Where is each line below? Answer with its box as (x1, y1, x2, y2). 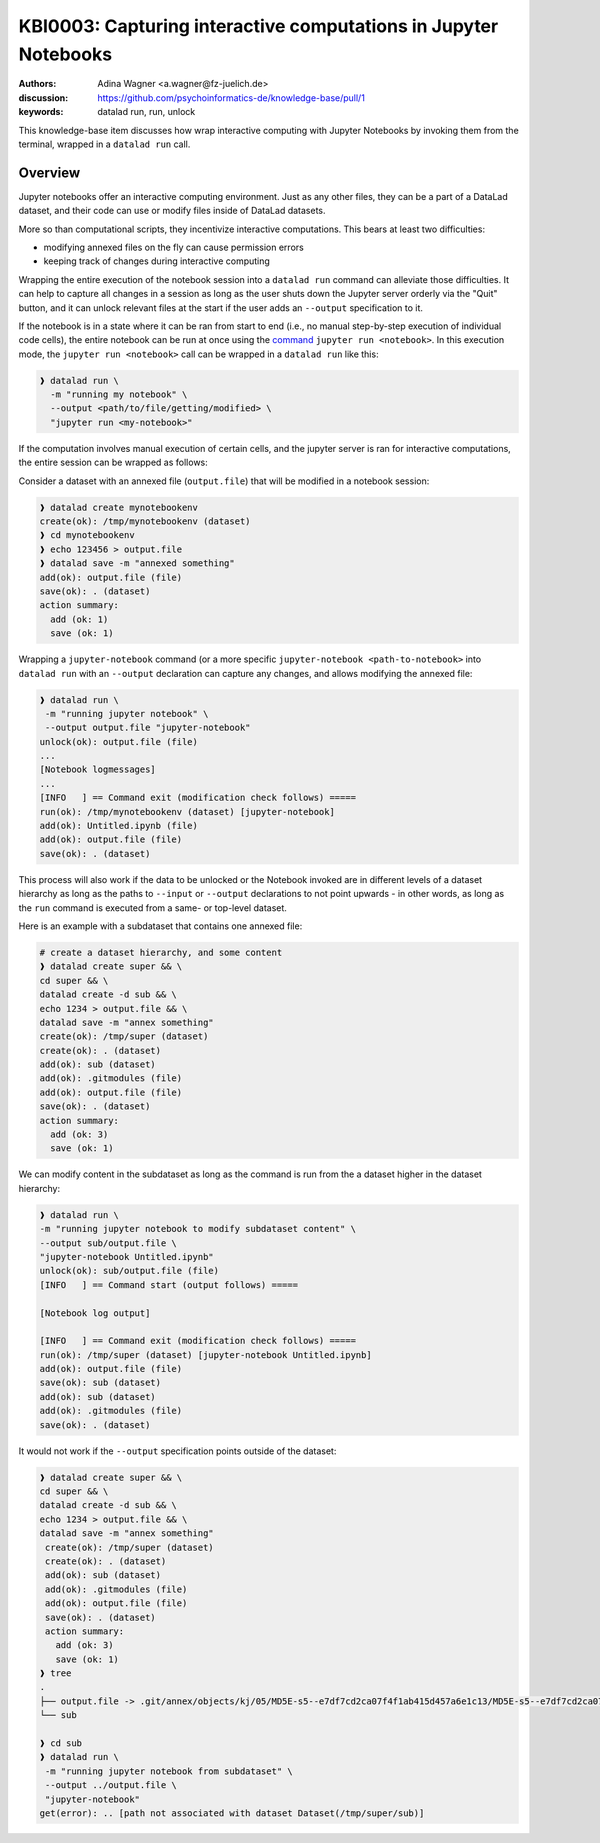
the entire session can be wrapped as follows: (18, 456, 209, 469)
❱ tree (39, 1668, 72, 1679)
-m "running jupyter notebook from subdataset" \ (45, 1765, 294, 1777)
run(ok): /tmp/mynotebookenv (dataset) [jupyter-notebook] (39, 806, 335, 817)
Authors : (18, 78, 57, 90)
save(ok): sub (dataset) (39, 1377, 162, 1389)
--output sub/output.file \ (39, 1237, 177, 1249)
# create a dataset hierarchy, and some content (39, 946, 283, 958)
